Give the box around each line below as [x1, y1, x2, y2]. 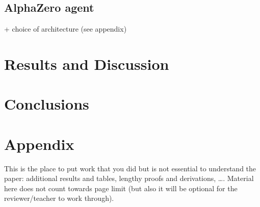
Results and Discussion [4, 53, 169, 74]
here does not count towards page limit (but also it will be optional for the [4, 183, 238, 193]
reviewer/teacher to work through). [4, 193, 114, 203]
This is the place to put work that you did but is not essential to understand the [4, 163, 256, 173]
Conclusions [4, 93, 89, 114]
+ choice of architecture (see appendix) [4, 23, 127, 34]
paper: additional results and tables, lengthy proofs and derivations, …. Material [4, 173, 254, 184]
